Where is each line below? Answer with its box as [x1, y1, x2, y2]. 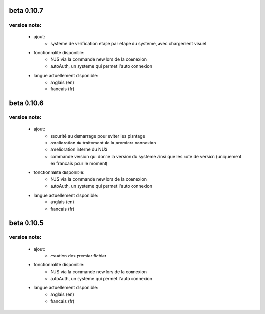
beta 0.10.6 [9, 99, 44, 108]
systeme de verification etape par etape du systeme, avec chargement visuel [50, 40, 206, 46]
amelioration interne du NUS [50, 146, 108, 152]
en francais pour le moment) [50, 160, 108, 167]
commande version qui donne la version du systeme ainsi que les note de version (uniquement [50, 153, 242, 159]
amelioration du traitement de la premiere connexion [50, 140, 156, 146]
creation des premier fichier [50, 253, 106, 258]
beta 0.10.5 [9, 219, 44, 227]
